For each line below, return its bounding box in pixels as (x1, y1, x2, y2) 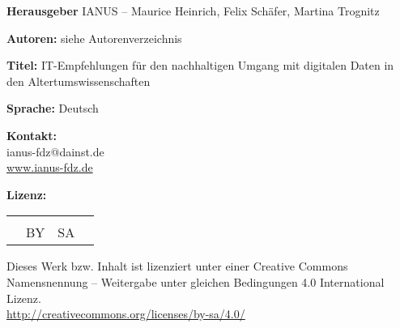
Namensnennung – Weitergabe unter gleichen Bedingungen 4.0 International (6, 273, 385, 290)
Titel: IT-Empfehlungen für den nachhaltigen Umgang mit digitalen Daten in (6, 57, 394, 74)
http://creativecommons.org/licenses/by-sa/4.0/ (6, 305, 245, 322)
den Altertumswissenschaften (6, 72, 151, 89)
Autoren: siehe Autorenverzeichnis (6, 29, 182, 46)
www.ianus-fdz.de (6, 159, 93, 176)
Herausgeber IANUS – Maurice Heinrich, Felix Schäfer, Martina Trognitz (6, 2, 380, 19)
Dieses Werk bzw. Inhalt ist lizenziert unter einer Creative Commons (6, 258, 348, 275)
